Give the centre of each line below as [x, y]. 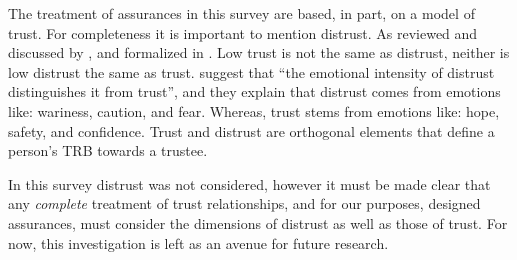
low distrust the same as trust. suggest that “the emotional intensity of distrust [251, 71]
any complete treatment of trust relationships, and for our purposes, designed [244, 203]
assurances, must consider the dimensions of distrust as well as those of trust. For [258, 222]
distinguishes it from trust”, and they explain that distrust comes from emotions [254, 91]
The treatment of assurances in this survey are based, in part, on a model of [241, 13]
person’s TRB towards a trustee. [108, 150]
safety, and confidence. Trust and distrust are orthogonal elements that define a [251, 130]
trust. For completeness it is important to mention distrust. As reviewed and [243, 32]
